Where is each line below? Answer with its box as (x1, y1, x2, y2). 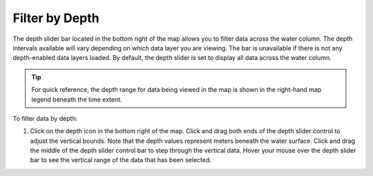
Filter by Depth (12, 10, 99, 26)
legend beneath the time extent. (31, 95, 122, 104)
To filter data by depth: (12, 114, 78, 122)
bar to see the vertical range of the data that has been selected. (30, 156, 212, 164)
